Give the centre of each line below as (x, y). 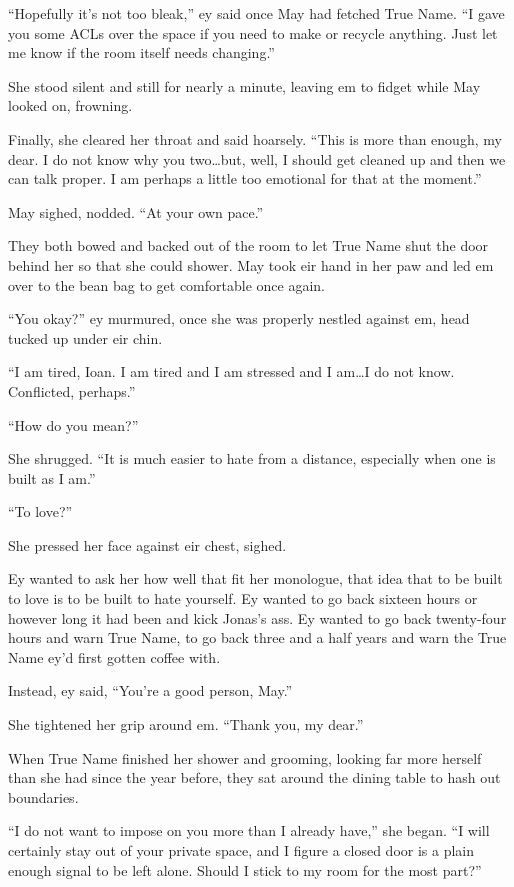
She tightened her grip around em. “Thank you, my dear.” (186, 724)
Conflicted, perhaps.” (72, 390)
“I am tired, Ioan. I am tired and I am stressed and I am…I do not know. (231, 371)
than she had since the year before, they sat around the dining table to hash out (254, 777)
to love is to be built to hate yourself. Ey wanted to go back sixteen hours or (243, 598)
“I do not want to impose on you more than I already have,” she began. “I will (249, 830)
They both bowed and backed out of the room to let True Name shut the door (248, 245)
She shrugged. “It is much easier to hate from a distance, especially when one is (252, 458)
